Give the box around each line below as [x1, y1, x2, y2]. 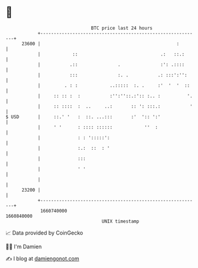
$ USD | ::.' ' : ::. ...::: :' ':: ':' [5, 113, 161, 120]
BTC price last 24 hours [91, 25, 153, 31]
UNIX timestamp [101, 218, 140, 224]
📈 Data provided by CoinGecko [5, 229, 83, 236]
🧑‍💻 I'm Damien [5, 243, 42, 250]
